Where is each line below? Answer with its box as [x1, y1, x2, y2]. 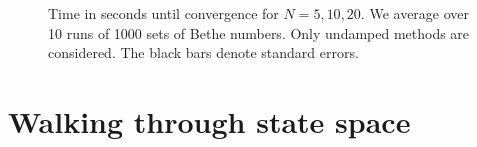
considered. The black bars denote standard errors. [48, 42, 359, 63]
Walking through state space [8, 101, 411, 142]
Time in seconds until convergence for [48, 3, 279, 24]
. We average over [360, 3, 470, 24]
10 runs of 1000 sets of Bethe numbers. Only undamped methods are [48, 22, 470, 43]
